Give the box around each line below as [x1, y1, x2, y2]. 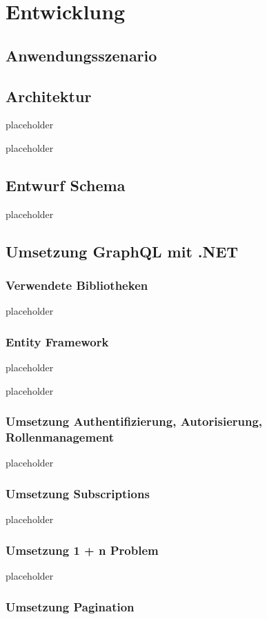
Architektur [6, 85, 92, 106]
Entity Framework [6, 333, 109, 350]
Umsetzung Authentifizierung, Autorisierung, [6, 413, 263, 430]
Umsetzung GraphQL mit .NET [6, 240, 239, 262]
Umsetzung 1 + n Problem [6, 541, 159, 558]
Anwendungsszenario [6, 44, 157, 66]
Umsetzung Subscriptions [6, 485, 150, 502]
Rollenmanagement [6, 429, 115, 446]
